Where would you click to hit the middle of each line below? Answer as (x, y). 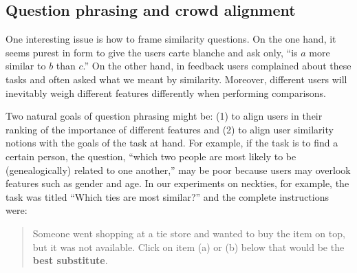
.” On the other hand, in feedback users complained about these (217, 66)
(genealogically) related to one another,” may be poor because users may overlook (178, 170)
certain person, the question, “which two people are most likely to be (151, 156)
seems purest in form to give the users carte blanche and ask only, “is (152, 52)
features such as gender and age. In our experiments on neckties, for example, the (177, 183)
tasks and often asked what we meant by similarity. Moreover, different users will (176, 79)
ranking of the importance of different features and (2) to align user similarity (170, 129)
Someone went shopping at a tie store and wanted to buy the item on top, (189, 233)
